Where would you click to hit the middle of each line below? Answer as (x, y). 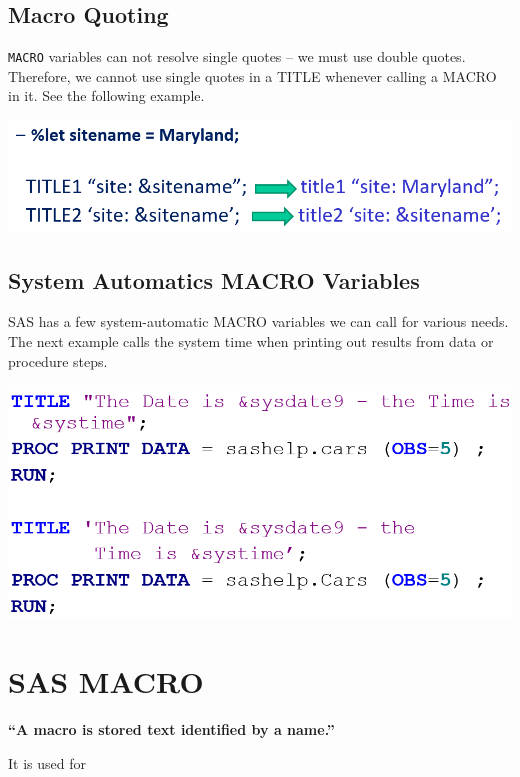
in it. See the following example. (106, 95)
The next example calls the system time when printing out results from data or (251, 340)
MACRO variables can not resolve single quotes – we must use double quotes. (237, 56)
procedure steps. (58, 360)
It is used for (47, 762)
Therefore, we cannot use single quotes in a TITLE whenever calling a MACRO (252, 75)
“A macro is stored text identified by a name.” (171, 729)
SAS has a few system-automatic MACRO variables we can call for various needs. (258, 321)
